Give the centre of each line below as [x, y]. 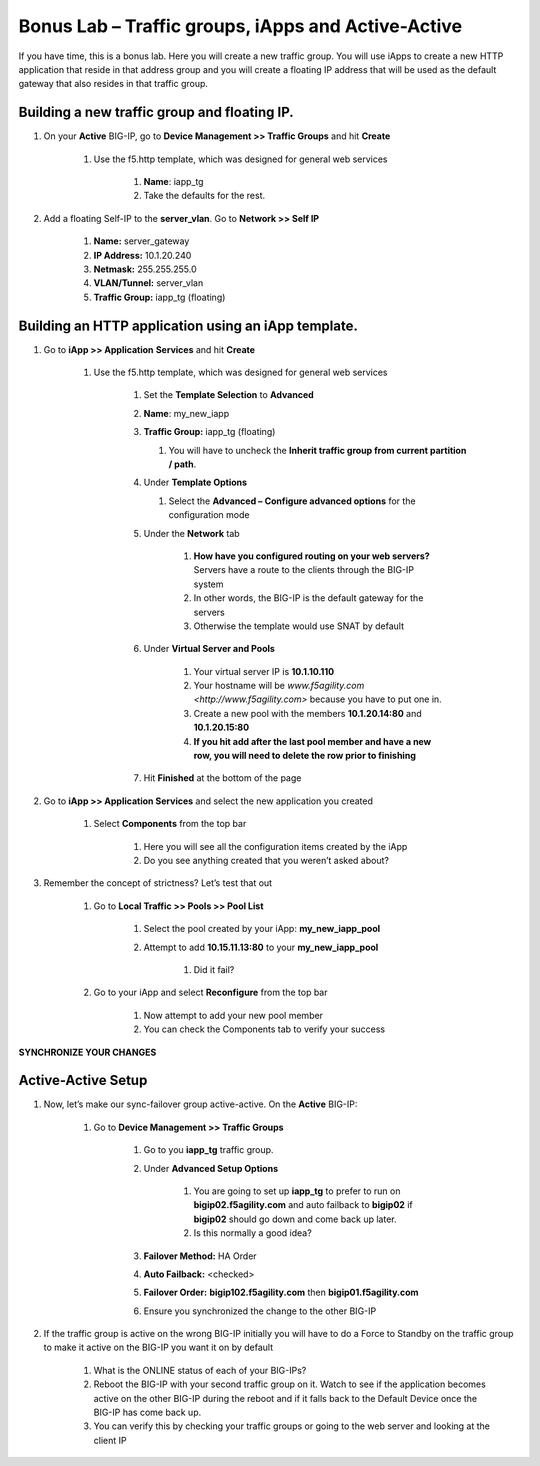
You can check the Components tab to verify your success [264, 1029]
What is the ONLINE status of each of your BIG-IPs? [200, 1370]
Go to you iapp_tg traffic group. [208, 1150]
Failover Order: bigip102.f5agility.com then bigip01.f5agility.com [281, 1292]
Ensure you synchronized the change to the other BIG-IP [260, 1311]
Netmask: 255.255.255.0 [145, 269]
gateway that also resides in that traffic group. [113, 84]
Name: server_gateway [141, 241]
